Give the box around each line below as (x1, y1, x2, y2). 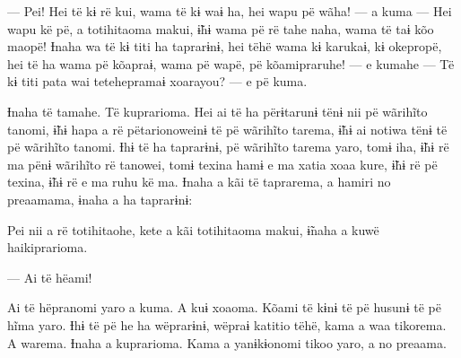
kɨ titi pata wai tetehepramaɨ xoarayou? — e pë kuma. (7, 72, 308, 91)
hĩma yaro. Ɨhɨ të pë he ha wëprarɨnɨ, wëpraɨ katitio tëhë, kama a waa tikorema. (7, 315, 447, 334)
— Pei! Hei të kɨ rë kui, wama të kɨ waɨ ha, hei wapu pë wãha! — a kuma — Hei (7, 2, 452, 20)
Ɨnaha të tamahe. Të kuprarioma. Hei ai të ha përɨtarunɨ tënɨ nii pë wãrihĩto (7, 101, 428, 120)
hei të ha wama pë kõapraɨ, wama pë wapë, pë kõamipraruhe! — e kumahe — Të (7, 54, 455, 73)
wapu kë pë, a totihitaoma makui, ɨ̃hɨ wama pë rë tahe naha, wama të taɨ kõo (7, 19, 434, 38)
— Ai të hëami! (7, 267, 92, 286)
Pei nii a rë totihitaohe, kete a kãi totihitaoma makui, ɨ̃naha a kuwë (7, 220, 379, 239)
